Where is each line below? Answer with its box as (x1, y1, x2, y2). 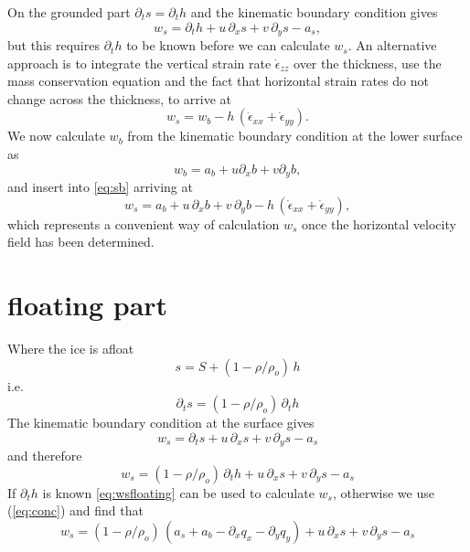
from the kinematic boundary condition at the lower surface (127, 126, 463, 145)
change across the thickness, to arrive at (7, 89, 231, 108)
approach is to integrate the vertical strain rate (7, 53, 272, 72)
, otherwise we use (332, 483, 434, 502)
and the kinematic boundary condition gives (190, 3, 438, 21)
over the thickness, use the (294, 53, 442, 72)
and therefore (7, 446, 82, 465)
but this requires (7, 36, 100, 55)
